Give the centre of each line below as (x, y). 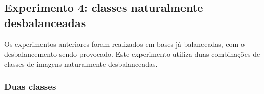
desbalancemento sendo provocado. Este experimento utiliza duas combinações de (132, 54)
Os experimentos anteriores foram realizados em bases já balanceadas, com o (124, 44)
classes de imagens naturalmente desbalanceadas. (81, 64)
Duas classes (30, 87)
